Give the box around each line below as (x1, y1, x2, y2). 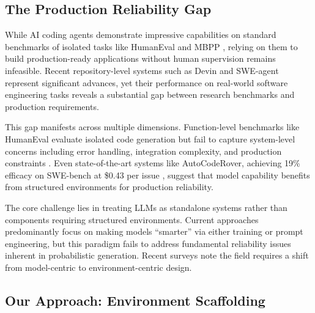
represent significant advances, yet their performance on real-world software (5, 76, 288, 89)
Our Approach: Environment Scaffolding (5, 290, 265, 309)
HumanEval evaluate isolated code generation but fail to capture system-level (5, 132, 295, 145)
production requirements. (5, 100, 99, 112)
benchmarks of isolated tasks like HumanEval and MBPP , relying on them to (5, 40, 298, 53)
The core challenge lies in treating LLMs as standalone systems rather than (5, 201, 287, 213)
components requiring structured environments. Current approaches (5, 213, 259, 226)
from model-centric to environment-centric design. (5, 260, 192, 273)
